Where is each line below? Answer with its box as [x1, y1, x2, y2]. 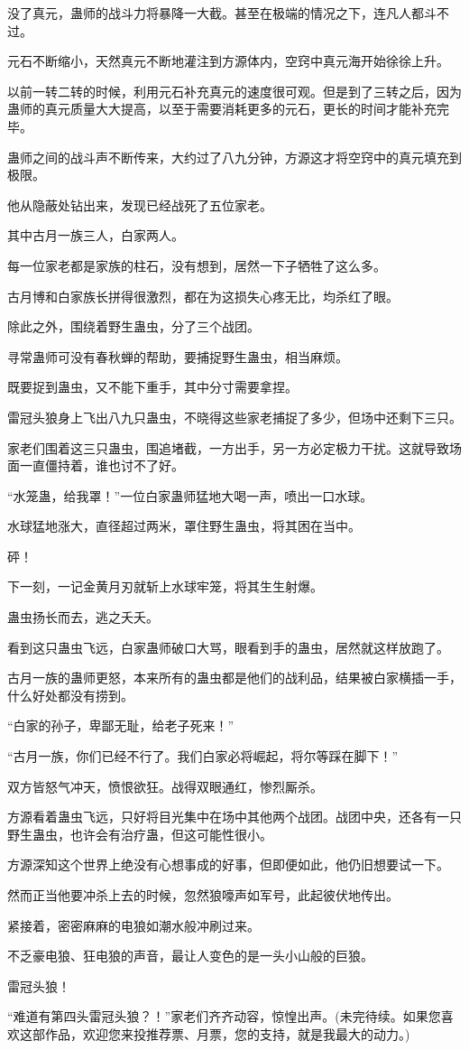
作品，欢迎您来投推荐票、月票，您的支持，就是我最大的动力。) [44, 1024, 410, 1043]
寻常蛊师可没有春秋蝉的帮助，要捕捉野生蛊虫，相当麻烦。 [7, 347, 348, 366]
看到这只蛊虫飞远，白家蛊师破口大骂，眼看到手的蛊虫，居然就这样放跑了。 [7, 637, 449, 656]
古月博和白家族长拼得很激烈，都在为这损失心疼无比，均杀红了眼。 [7, 286, 399, 305]
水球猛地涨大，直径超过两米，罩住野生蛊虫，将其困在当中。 [7, 516, 361, 535]
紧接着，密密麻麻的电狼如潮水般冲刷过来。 [7, 915, 260, 934]
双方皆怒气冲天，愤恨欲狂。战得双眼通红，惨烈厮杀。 [7, 776, 323, 795]
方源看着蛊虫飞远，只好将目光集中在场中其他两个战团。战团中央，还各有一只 [7, 807, 462, 826]
